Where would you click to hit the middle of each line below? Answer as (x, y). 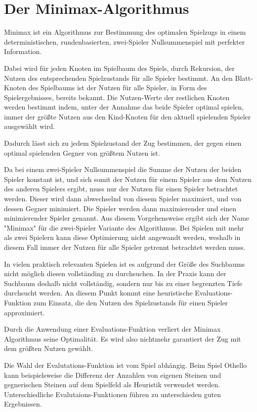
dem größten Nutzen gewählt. (49, 348)
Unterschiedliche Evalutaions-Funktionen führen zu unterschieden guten (113, 394)
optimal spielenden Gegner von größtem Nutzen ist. (82, 152)
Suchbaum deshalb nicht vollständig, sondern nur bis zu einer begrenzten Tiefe (123, 283)
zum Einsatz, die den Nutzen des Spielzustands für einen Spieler (131, 302)
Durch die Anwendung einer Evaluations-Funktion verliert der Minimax (112, 329)
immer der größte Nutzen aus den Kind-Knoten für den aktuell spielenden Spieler (128, 116)
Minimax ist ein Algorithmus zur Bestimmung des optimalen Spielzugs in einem (125, 32)
